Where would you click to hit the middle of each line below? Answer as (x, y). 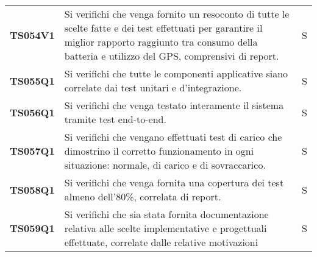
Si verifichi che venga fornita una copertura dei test (174, 182)
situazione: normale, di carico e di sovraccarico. (165, 165)
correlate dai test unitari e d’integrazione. (153, 87)
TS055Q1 (32, 80)
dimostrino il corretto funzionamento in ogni (159, 151)
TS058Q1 (32, 189)
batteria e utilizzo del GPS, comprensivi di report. (172, 56)
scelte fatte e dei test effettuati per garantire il (163, 28)
